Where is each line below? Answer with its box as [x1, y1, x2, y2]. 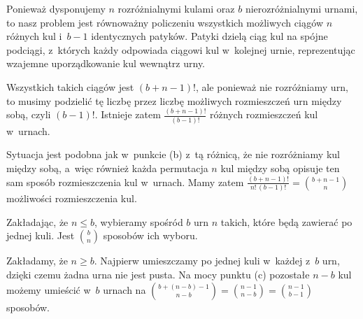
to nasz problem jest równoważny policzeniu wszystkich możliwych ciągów [6, 15, 323, 29]
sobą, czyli [6, 107, 51, 122]
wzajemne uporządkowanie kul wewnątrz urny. [6, 56, 206, 71]
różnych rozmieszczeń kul [210, 107, 318, 122]
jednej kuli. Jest [6, 228, 75, 243]
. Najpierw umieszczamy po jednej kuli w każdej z [94, 253, 311, 268]
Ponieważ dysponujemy [6, 1, 106, 15]
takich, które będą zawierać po [220, 214, 353, 229]
